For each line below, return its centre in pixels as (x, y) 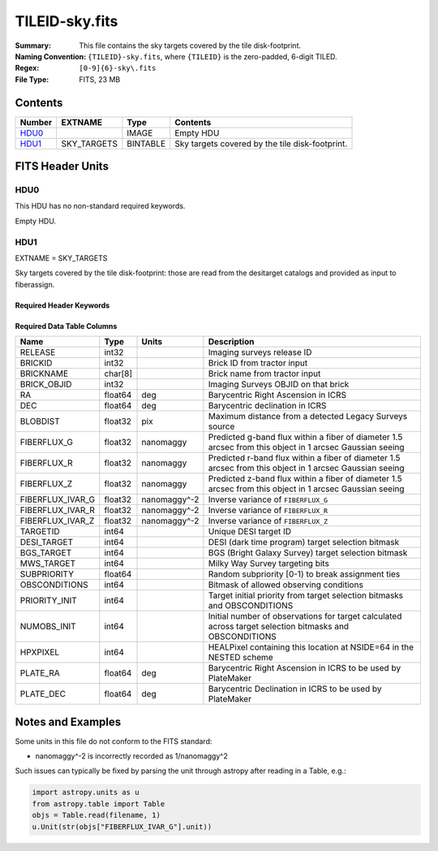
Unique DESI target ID (250, 532)
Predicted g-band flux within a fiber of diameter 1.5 (305, 437)
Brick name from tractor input (264, 374)
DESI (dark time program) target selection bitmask (304, 542)
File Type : (32, 79)
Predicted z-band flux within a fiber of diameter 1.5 (305, 479)
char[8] (118, 374)
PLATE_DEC (43, 694)
